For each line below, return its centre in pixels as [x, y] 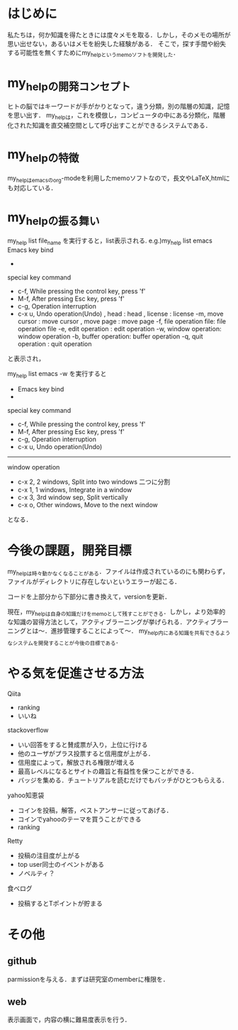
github [22, 961]
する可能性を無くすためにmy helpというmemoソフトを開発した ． [93, 53]
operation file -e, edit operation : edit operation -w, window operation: [119, 328]
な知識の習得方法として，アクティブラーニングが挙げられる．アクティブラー [118, 622]
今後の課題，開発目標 [70, 550]
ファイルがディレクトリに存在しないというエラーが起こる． [94, 582]
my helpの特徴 [43, 155]
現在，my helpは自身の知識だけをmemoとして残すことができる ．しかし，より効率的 [117, 613]
